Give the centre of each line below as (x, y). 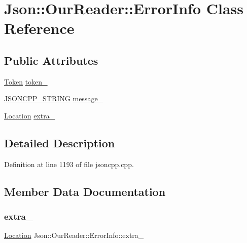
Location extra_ (30, 115)
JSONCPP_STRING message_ (54, 98)
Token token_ (26, 81)
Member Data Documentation (85, 191)
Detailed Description (60, 143)
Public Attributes (51, 60)
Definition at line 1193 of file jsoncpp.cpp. (69, 164)
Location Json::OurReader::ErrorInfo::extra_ (74, 235)
